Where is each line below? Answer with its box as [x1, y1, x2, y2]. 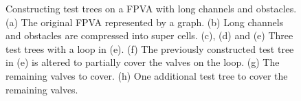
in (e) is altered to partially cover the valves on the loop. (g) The [5, 55, 280, 69]
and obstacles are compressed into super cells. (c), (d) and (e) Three [5, 28, 293, 43]
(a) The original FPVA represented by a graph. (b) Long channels [5, 14, 284, 29]
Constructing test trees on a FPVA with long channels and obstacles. [5, 1, 297, 15]
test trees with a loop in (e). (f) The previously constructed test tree [5, 41, 294, 56]
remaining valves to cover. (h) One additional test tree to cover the [5, 68, 288, 82]
